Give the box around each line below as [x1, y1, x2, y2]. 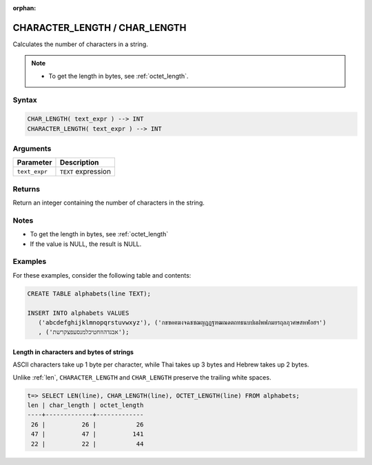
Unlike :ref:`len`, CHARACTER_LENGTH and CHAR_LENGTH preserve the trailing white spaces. [12, 373, 271, 382]
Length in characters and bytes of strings [12, 348, 134, 356]
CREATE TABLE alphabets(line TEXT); [27, 289, 152, 298]
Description [59, 158, 99, 167]
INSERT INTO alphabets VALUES [27, 309, 130, 317]
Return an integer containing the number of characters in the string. [12, 198, 205, 207]
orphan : [12, 4, 37, 12]
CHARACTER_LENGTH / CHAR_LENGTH [12, 21, 187, 34]
